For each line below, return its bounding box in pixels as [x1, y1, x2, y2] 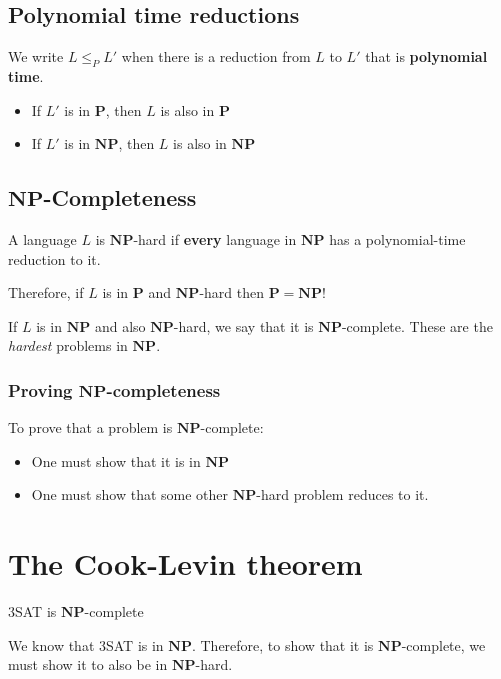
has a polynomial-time [329, 228, 466, 249]
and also [94, 315, 146, 336]
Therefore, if [8, 282, 84, 303]
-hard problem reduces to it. [256, 484, 429, 505]
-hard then [199, 282, 264, 303]
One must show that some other [31, 484, 229, 505]
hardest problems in [8, 335, 128, 356]
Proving [8, 377, 73, 402]
